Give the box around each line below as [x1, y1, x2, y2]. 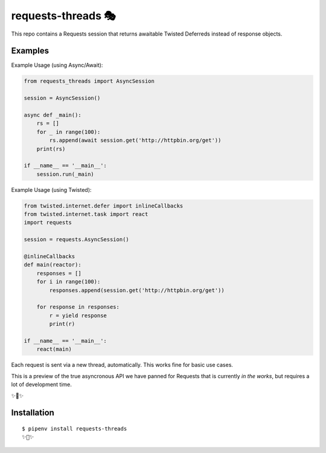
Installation [11, 408, 54, 418]
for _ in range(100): [36, 128, 101, 135]
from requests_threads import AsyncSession [24, 78, 155, 84]
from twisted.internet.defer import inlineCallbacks [24, 202, 184, 209]
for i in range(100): [36, 278, 101, 285]
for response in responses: [36, 303, 120, 311]
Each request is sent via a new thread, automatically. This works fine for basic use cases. [11, 361, 234, 369]
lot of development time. [11, 381, 72, 388]
